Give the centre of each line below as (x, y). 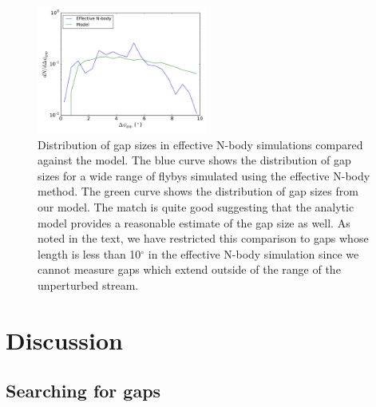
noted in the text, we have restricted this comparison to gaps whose (203, 238)
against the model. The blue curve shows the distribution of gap (194, 160)
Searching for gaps (83, 391)
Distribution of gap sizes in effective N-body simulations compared (200, 144)
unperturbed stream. (88, 285)
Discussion (64, 340)
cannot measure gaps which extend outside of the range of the (189, 269)
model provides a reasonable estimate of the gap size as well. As (194, 222)
